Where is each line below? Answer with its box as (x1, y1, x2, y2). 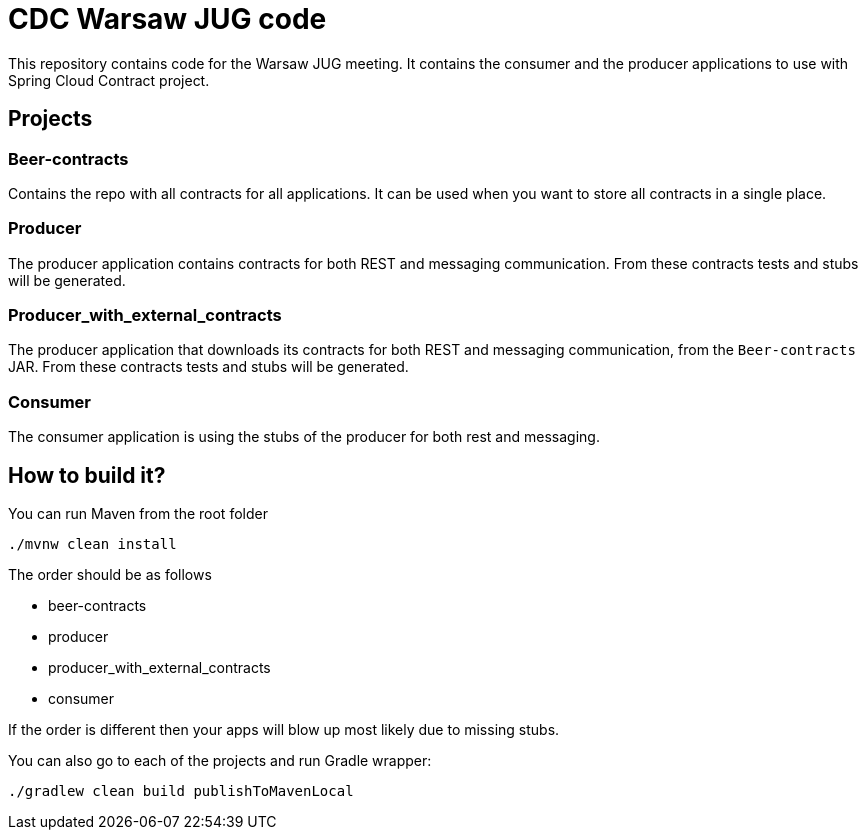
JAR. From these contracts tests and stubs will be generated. (8, 358, 409, 376)
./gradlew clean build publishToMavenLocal (8, 783, 354, 800)
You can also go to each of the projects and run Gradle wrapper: (8, 752, 432, 770)
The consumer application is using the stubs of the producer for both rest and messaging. (8, 428, 600, 446)
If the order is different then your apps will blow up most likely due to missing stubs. (8, 721, 560, 739)
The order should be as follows (8, 566, 212, 584)
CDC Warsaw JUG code (8, 2, 327, 36)
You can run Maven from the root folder (8, 505, 268, 523)
